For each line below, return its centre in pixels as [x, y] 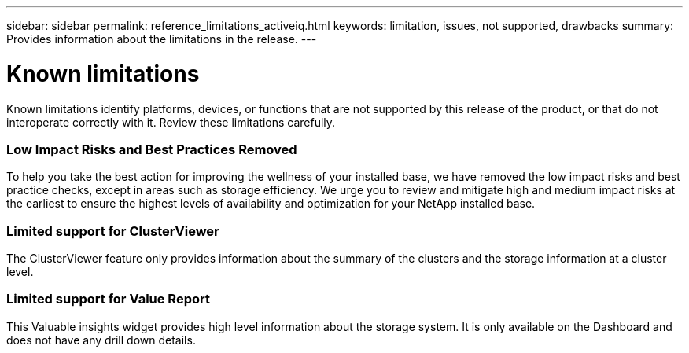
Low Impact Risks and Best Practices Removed [152, 149]
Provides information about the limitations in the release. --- [162, 39]
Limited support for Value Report [108, 299]
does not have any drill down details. [101, 340]
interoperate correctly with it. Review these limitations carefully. [171, 122]
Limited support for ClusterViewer [113, 231]
